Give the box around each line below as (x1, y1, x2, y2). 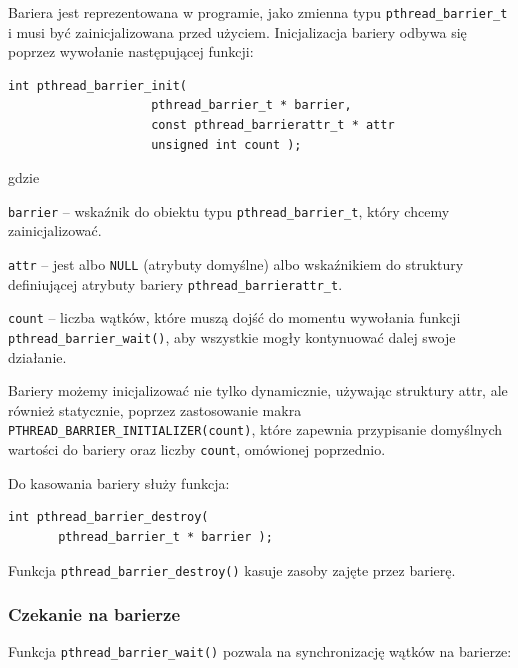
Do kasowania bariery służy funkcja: (8, 472, 230, 493)
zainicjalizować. (8, 220, 102, 241)
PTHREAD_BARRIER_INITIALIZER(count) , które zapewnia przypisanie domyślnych (8, 419, 503, 440)
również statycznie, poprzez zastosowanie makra (8, 399, 302, 420)
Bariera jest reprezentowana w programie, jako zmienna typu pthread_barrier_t (8, 2, 508, 22)
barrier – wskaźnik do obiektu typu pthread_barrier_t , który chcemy (8, 200, 450, 221)
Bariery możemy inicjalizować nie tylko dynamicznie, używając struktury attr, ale (8, 380, 508, 401)
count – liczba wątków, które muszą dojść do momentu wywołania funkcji (8, 307, 461, 328)
